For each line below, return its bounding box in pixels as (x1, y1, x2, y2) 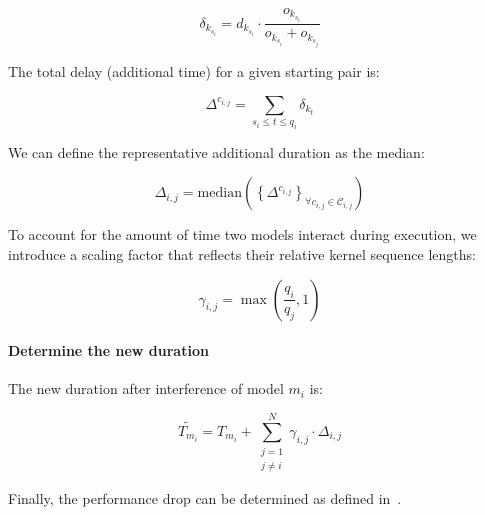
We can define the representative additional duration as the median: (8, 141, 425, 162)
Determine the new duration (8, 340, 209, 361)
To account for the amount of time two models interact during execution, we (8, 224, 477, 245)
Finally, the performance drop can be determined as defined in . (8, 487, 402, 508)
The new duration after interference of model (8, 378, 284, 399)
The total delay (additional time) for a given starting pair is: (8, 60, 380, 81)
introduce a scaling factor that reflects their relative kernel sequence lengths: (8, 244, 476, 264)
